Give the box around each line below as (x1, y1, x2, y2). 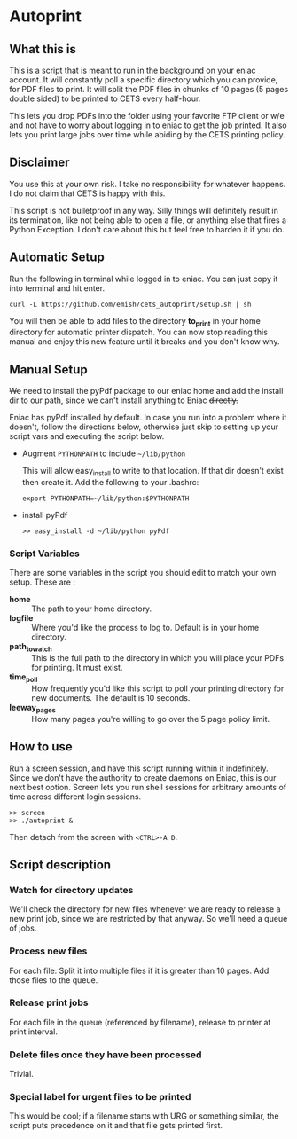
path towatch (9, 641, 53, 654)
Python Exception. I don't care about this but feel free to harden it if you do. (9, 224, 285, 234)
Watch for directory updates (9, 884, 134, 896)
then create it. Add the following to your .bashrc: (21, 477, 199, 488)
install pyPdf (21, 510, 68, 521)
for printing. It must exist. (31, 663, 123, 673)
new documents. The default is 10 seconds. (31, 692, 191, 703)
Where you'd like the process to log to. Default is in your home (31, 623, 260, 633)
